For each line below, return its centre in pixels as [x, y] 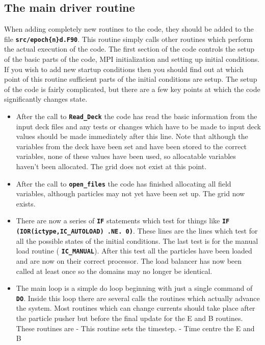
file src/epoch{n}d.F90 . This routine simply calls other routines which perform [128, 39]
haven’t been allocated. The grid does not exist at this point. [111, 166]
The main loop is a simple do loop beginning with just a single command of [134, 288]
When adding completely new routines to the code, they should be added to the [129, 29]
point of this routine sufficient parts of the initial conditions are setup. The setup [131, 79]
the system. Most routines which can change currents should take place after [136, 308]
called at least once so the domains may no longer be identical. [114, 271]
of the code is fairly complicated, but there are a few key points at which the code [132, 89]
